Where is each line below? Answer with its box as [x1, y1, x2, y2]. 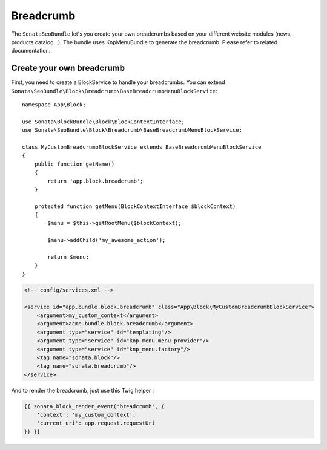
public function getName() [34, 160, 115, 168]
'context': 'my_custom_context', [36, 411, 136, 419]
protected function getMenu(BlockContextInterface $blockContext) [34, 203, 236, 210]
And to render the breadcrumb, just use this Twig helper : [11, 386, 154, 394]
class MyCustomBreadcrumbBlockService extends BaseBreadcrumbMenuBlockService [22, 143, 262, 151]
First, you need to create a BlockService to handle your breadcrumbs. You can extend [11, 79, 225, 86]
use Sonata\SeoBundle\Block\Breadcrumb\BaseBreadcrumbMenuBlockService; [22, 127, 242, 134]
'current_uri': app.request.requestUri [36, 420, 156, 426]
